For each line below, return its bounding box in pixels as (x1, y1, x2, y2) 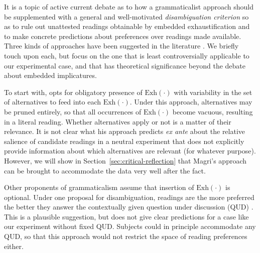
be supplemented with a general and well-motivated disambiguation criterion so (4, 11, 249, 21)
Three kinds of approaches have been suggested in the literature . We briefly (4, 40, 239, 51)
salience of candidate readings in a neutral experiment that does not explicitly (4, 135, 244, 146)
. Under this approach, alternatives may (129, 96, 252, 107)
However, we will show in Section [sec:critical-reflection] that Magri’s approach (4, 155, 247, 165)
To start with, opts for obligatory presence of (4, 86, 143, 97)
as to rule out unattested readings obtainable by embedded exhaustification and (4, 21, 250, 31)
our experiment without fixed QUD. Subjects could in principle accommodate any (4, 221, 256, 231)
